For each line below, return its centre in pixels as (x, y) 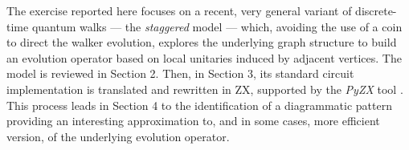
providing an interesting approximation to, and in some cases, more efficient (193, 121)
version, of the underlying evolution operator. (118, 136)
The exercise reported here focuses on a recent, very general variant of (179, 10)
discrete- (376, 10)
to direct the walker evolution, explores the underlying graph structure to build (202, 42)
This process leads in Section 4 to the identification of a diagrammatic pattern (199, 105)
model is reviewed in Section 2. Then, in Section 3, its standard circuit (180, 73)
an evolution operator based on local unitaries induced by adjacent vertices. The (204, 57)
